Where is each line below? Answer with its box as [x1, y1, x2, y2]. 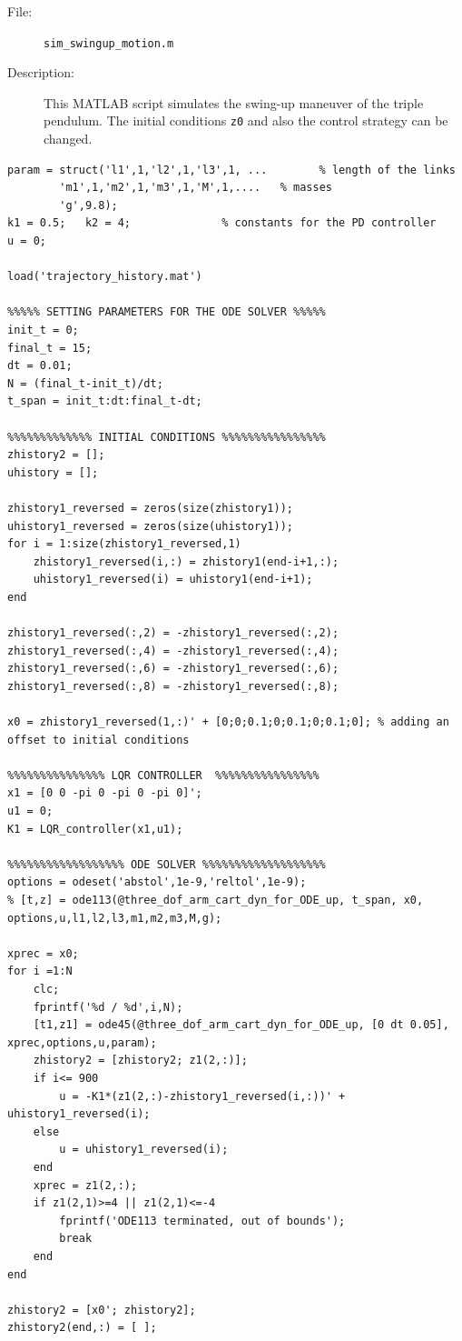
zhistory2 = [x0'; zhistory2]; [7, 1303, 196, 1316]
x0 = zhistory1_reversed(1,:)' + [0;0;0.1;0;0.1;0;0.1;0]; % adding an [7, 716, 449, 729]
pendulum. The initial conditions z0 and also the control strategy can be [44, 111, 448, 130]
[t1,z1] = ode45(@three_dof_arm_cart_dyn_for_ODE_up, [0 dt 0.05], [33, 1018, 449, 1032]
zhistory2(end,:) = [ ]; [7, 1321, 157, 1335]
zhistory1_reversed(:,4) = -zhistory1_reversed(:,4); [7, 644, 339, 657]
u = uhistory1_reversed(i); [59, 1143, 229, 1156]
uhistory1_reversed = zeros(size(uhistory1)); [7, 519, 293, 533]
